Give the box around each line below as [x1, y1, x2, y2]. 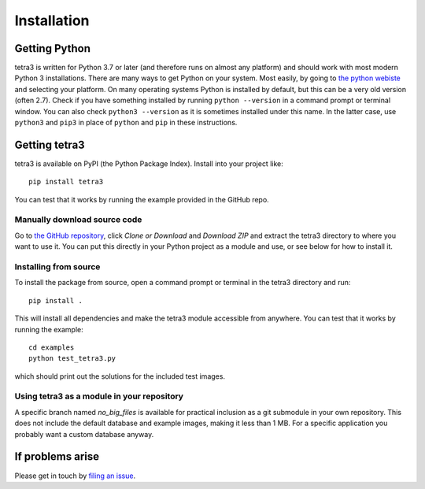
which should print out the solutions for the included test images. [14, 371, 226, 381]
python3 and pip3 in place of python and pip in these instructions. [14, 118, 238, 128]
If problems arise [14, 450, 100, 464]
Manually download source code [14, 214, 142, 225]
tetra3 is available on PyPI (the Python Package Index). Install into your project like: [14, 158, 283, 169]
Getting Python [14, 42, 91, 55]
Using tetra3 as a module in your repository [14, 391, 184, 402]
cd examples [28, 343, 75, 352]
